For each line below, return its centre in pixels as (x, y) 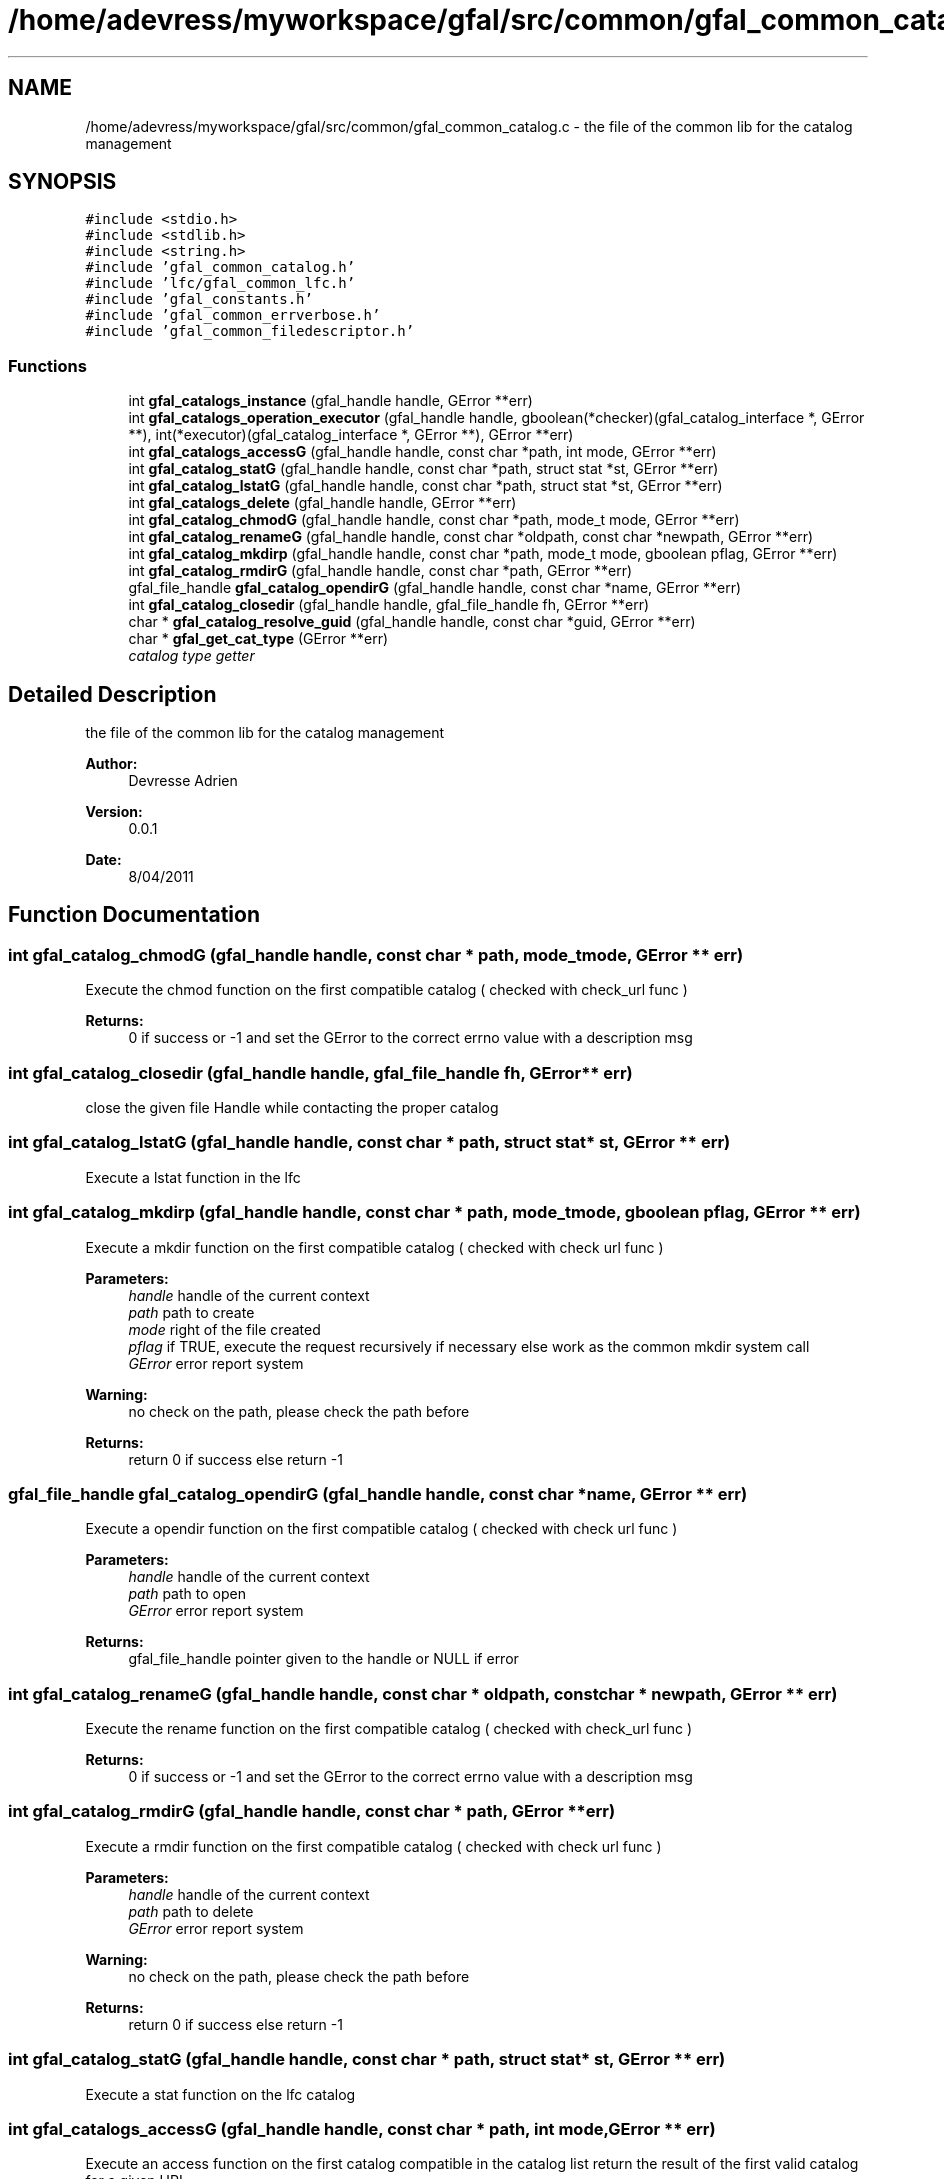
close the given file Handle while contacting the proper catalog (292, 1107)
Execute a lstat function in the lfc (193, 1177)
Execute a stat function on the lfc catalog (220, 2094)
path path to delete (191, 1911)
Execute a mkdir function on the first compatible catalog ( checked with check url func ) (374, 1247)
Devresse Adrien (183, 781)
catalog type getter (191, 656)
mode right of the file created (224, 1329)
